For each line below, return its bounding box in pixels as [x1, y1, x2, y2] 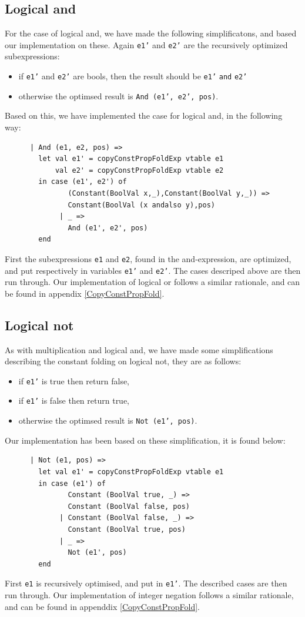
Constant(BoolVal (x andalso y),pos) [68, 200, 215, 209]
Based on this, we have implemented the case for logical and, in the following [5, 109, 283, 122]
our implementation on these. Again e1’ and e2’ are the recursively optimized [5, 38, 288, 51]
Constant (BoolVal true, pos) [68, 525, 186, 534]
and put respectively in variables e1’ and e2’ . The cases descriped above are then [5, 264, 301, 276]
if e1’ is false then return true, [18, 394, 130, 407]
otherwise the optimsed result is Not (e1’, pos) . [18, 414, 197, 427]
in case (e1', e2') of [38, 177, 127, 186]
